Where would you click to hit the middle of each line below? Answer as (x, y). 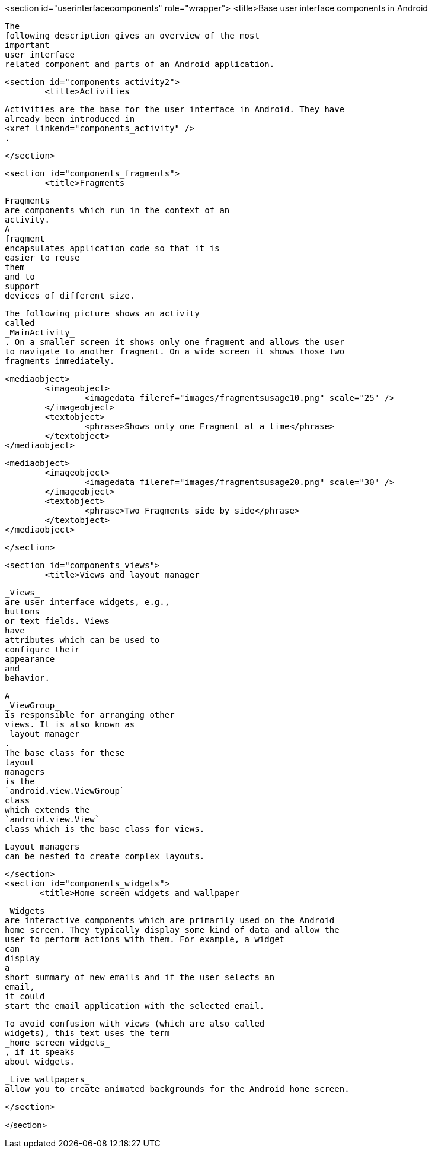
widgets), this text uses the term (87, 1033)
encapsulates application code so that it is (112, 248)
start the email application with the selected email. (135, 1006)
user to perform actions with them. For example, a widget (145, 939)
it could (25, 996)
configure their (42, 650)
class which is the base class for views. (105, 829)
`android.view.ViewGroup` (65, 791)
